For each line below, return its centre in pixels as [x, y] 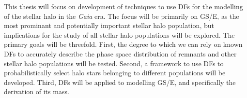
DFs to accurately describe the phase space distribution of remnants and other [120, 53]
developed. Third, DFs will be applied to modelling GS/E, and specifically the [120, 82]
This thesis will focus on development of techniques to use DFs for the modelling [123, 6]
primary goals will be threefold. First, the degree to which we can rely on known [123, 44]
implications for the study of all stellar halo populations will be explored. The [119, 35]
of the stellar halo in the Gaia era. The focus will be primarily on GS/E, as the [122, 16]
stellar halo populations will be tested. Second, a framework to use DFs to [114, 63]
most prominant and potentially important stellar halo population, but [109, 25]
